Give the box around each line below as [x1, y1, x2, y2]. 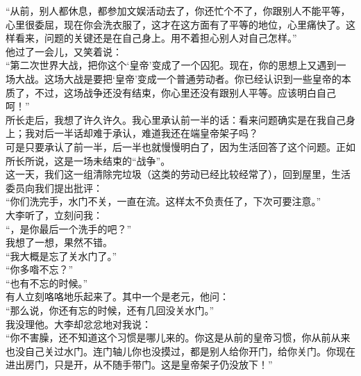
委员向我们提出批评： [6, 180, 103, 195]
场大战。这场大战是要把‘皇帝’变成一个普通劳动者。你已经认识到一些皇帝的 [6, 71, 342, 85]
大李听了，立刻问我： [6, 207, 103, 222]
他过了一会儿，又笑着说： [6, 44, 122, 58]
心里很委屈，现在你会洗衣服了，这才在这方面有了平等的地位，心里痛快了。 [6, 17, 346, 31]
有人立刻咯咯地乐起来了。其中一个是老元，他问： [6, 289, 229, 304]
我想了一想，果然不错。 [6, 235, 112, 250]
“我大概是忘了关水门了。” [6, 248, 117, 263]
